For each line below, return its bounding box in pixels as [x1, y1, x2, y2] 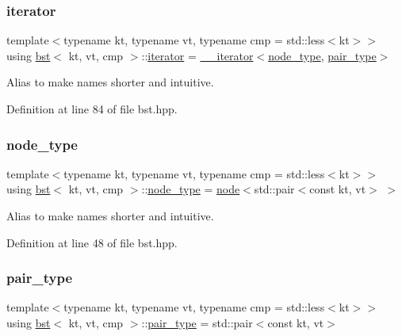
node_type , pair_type [268, 47, 377, 63]
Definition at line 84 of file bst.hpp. [6, 101, 178, 116]
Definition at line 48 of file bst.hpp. [6, 234, 178, 250]
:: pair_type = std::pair [141, 315, 253, 330]
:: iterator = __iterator [141, 47, 254, 63]
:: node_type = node [141, 181, 240, 197]
